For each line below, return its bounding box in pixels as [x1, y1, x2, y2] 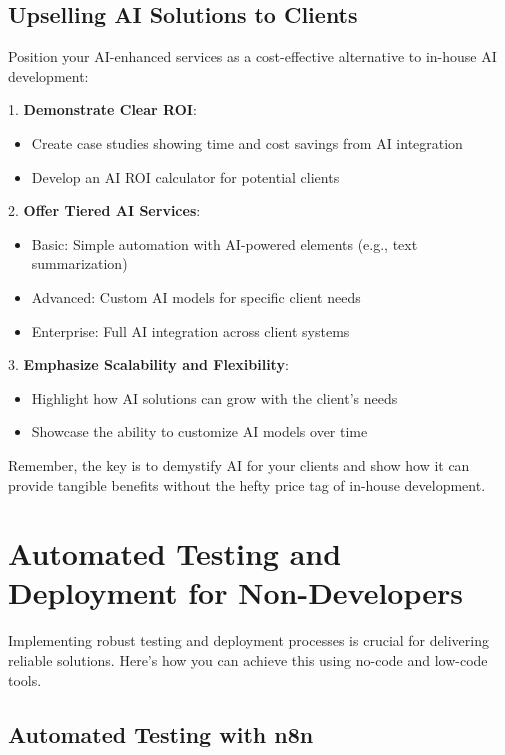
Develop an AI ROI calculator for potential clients [31, 166, 340, 187]
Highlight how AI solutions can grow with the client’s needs [31, 387, 398, 408]
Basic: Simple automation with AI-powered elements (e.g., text [31, 233, 418, 254]
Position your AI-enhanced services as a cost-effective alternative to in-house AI [8, 46, 497, 67]
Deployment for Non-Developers [8, 572, 464, 613]
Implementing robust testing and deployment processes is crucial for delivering [8, 630, 489, 651]
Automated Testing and [8, 533, 342, 574]
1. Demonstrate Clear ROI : [8, 99, 197, 120]
